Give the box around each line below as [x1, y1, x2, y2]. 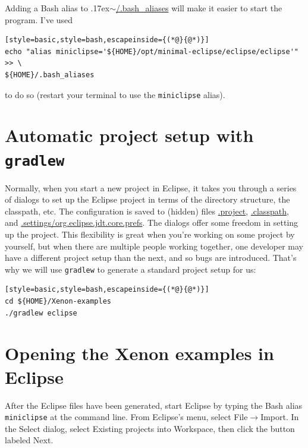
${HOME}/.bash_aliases [5, 70, 95, 79]
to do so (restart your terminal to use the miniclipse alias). [5, 88, 225, 100]
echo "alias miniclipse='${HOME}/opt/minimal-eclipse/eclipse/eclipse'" [5, 47, 298, 56]
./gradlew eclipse [5, 308, 77, 317]
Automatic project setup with [5, 123, 254, 147]
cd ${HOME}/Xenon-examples [5, 297, 111, 306]
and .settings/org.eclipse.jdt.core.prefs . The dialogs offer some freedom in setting [5, 216, 298, 229]
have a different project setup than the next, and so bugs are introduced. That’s [5, 251, 297, 264]
